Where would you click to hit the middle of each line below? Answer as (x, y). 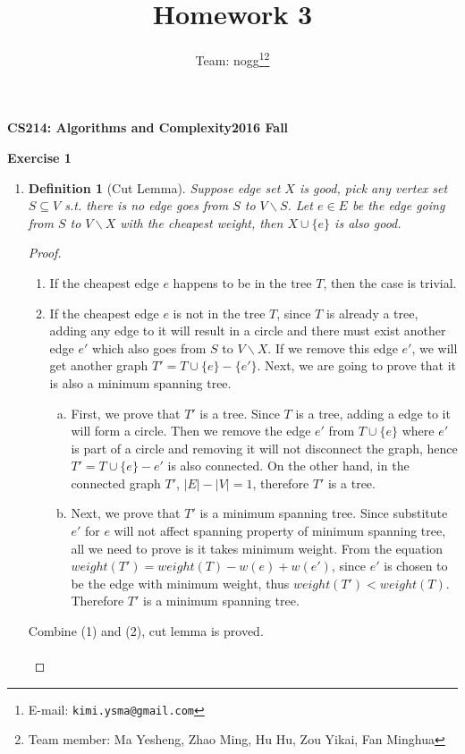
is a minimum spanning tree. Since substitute (324, 513)
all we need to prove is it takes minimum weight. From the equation (257, 548)
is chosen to (416, 566)
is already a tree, (372, 313)
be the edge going (398, 205)
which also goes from (149, 347)
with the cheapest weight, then (202, 222)
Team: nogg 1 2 (232, 59)
